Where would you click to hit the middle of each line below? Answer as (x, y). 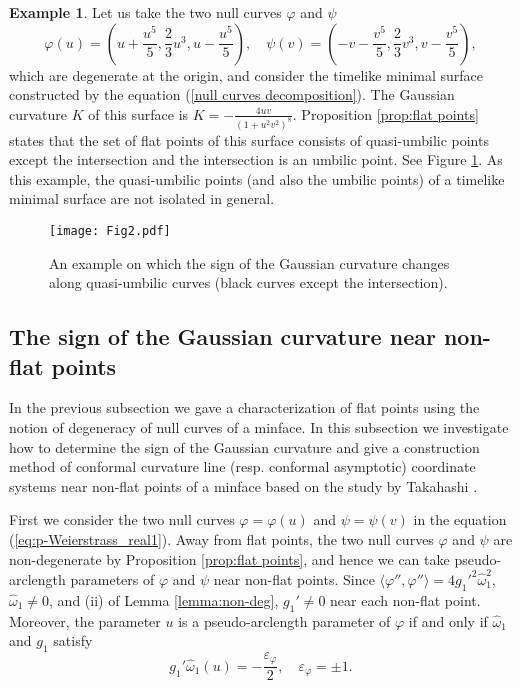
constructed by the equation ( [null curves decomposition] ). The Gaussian (232, 94)
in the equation (460, 519)
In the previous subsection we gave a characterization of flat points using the (244, 407)
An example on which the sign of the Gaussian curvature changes (249, 262)
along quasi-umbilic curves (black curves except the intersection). (248, 282)
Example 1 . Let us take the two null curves (145, 12)
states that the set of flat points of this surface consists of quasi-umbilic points (249, 139)
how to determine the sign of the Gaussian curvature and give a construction (244, 446)
